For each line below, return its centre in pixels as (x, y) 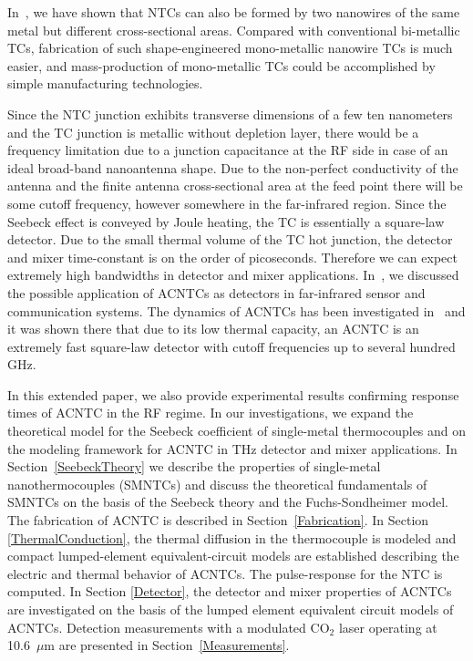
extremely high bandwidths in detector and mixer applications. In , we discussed (233, 275)
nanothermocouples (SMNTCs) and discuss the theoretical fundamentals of (217, 484)
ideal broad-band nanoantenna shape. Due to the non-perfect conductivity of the (233, 167)
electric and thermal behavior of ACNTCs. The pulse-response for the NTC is (225, 573)
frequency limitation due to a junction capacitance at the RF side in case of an (228, 150)
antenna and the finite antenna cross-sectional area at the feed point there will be (235, 186)
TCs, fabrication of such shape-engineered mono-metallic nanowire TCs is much (230, 48)
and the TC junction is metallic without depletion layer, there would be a (213, 132)
